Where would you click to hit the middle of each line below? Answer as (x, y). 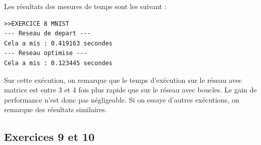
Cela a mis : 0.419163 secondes (58, 43)
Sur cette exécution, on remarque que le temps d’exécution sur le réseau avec (123, 80)
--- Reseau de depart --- (47, 34)
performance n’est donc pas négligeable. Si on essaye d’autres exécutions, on (122, 99)
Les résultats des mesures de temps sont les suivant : (85, 6)
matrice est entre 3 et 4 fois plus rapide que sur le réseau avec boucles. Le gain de (130, 90)
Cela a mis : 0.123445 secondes (58, 63)
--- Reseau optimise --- (46, 53)
